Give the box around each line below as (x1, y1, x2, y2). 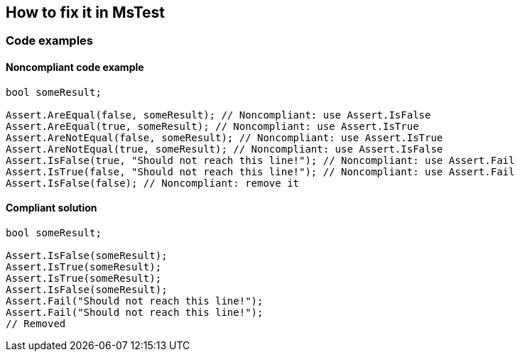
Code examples (6, 33, 94, 48)
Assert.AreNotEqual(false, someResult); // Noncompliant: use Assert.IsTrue (6, 131, 443, 143)
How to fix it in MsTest (6, 4, 166, 21)
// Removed (6, 317, 66, 329)
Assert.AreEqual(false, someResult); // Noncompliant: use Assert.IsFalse (6, 109, 431, 121)
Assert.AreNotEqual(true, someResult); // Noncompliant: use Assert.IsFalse (6, 143, 443, 155)
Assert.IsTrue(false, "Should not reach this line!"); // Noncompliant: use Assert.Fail (6, 165, 515, 177)
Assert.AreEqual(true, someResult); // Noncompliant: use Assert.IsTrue (6, 120, 419, 132)
